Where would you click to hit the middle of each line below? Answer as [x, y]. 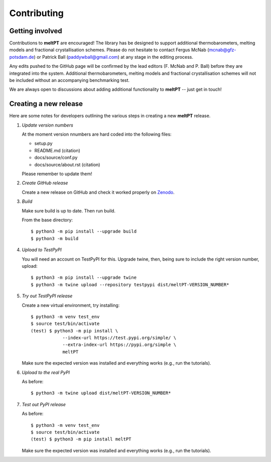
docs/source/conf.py [56, 158]
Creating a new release [46, 104]
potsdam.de [22, 57]
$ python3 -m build [55, 238]
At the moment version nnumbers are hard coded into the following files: [97, 134]
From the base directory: [47, 220]
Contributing [36, 13]
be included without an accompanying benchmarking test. [70, 80]
